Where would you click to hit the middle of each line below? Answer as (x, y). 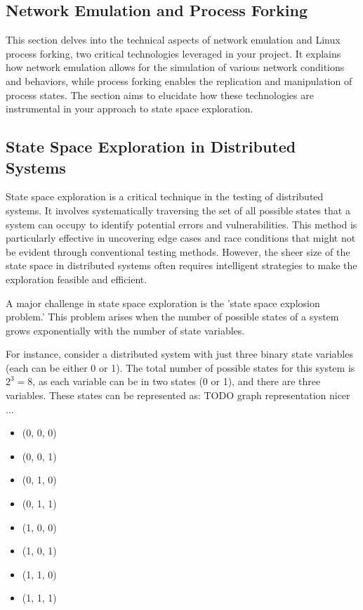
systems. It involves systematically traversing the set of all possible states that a (178, 210)
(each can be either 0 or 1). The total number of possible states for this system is (180, 367)
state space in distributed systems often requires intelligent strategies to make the (181, 265)
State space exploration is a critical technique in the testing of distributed (165, 196)
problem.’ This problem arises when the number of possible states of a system (172, 317)
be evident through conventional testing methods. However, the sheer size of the (178, 251)
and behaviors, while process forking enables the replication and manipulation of (179, 80)
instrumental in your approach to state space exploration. (130, 109)
